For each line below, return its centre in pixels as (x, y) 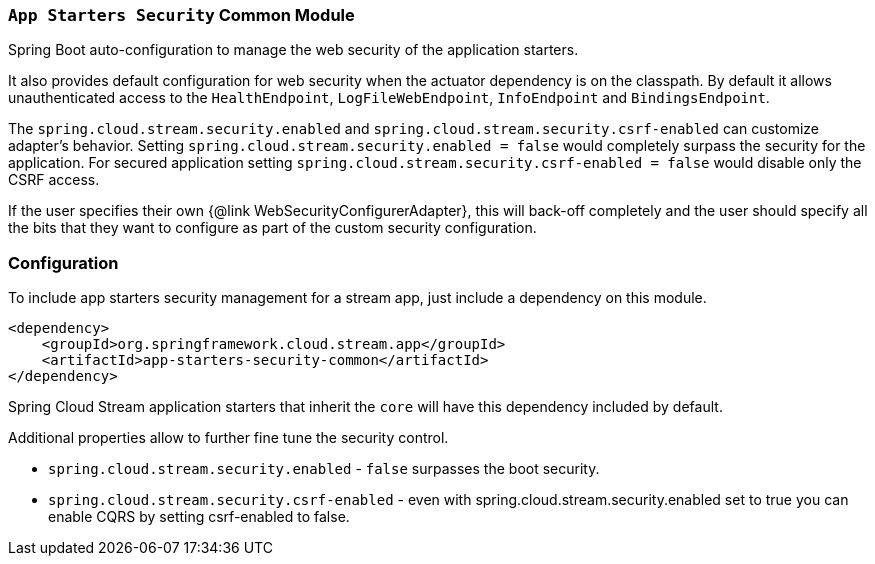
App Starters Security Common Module (181, 15)
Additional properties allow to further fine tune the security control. (228, 438)
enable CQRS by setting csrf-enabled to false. (199, 517)
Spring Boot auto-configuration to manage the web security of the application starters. (293, 50)
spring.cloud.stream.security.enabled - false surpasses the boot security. (324, 469)
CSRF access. (54, 180)
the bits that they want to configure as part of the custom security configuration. (272, 228)
